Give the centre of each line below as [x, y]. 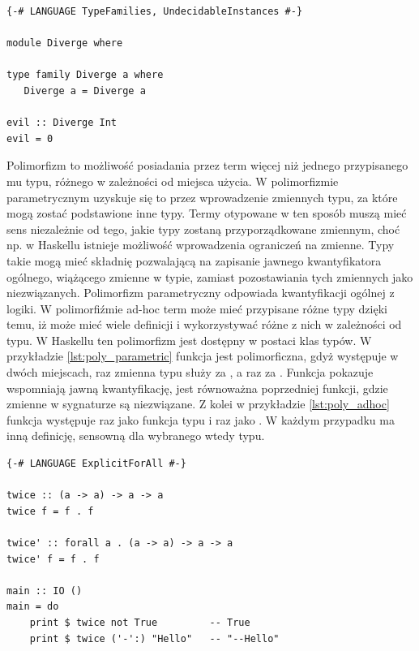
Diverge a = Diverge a [85, 91]
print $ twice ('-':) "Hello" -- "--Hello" [154, 638]
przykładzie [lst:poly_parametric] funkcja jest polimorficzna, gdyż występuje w [203, 356]
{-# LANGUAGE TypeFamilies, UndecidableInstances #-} [155, 11]
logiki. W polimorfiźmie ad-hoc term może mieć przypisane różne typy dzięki [197, 308]
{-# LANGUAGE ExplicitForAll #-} [96, 464]
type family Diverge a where [85, 75]
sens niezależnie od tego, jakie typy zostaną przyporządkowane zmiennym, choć [203, 228]
